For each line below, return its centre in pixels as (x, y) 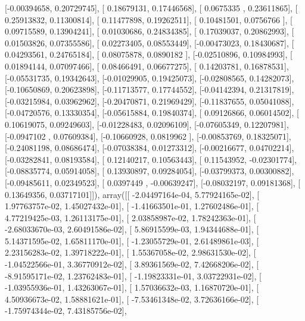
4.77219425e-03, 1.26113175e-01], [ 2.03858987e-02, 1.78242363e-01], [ (130, 217)
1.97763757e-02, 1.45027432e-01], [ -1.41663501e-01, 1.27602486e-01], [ (132, 206)
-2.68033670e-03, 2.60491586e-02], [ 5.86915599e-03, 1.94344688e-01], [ (132, 229)
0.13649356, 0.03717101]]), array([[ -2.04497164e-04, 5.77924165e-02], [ (132, 194)
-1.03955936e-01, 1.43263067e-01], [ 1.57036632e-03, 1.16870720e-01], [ (132, 287)
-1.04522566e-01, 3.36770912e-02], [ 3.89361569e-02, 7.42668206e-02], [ (132, 264)
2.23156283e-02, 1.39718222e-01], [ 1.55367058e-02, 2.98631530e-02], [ (130, 252)
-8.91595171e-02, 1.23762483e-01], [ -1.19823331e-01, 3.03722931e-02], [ (133, 276)
